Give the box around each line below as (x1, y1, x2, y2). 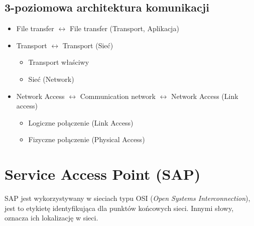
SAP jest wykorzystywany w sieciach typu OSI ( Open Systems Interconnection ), (5, 193, 250, 203)
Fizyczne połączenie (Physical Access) (28, 134, 145, 145)
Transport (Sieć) (62, 40, 113, 50)
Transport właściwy (28, 57, 89, 67)
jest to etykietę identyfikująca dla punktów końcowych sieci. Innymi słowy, (5, 202, 234, 213)
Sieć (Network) (28, 73, 74, 84)
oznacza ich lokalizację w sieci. (5, 212, 98, 223)
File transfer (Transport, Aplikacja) (69, 23, 179, 34)
